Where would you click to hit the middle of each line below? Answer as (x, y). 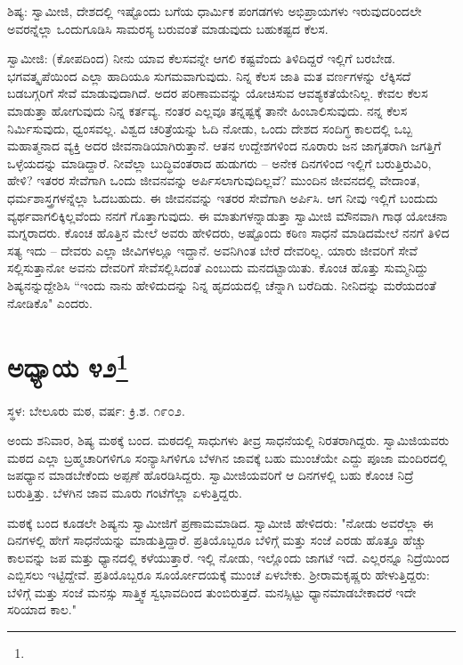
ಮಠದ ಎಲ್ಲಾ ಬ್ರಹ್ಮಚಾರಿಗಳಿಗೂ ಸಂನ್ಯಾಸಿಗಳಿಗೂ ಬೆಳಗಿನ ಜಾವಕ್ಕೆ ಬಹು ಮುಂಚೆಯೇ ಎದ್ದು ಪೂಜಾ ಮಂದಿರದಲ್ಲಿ (227, 457)
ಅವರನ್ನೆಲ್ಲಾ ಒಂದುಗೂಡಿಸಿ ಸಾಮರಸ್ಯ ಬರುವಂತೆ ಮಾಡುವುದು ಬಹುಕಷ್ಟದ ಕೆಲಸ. (168, 28)
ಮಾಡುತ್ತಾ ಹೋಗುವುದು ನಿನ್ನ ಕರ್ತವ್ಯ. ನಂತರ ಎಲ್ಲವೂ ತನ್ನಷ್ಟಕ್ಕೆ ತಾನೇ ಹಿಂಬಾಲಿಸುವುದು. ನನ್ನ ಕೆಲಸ (207, 110)
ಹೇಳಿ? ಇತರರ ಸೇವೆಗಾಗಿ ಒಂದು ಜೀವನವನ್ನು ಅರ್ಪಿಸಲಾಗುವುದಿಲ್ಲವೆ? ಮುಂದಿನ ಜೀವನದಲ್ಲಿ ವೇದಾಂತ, (214, 180)
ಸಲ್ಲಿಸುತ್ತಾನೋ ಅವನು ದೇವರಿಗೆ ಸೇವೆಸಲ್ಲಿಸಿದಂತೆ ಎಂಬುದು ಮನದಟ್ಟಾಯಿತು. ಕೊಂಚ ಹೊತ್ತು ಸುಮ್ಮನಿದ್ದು (218, 268)
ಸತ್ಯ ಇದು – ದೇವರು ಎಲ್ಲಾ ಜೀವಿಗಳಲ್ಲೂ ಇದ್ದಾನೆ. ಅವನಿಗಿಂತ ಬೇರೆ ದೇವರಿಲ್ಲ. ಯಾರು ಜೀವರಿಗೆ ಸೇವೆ (212, 250)
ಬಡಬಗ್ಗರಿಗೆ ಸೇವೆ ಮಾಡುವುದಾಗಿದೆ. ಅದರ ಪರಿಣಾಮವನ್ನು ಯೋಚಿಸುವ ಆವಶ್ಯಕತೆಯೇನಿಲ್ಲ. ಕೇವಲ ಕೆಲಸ (218, 93)
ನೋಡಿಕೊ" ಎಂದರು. (50, 302)
